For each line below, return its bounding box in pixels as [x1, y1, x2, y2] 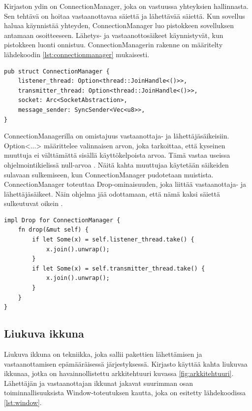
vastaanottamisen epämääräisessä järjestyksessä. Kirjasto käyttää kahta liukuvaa [4, 358, 248, 369]
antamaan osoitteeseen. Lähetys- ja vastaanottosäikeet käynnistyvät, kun [4, 30, 223, 40]
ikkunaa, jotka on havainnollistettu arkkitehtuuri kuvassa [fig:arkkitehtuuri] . [4, 368, 234, 378]
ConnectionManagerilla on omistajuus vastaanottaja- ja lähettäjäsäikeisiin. [4, 131, 229, 141]
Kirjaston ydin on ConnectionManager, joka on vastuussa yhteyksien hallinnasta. [4, 1, 249, 11]
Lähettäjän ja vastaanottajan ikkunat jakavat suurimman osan [4, 377, 193, 388]
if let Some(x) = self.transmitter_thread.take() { [32, 265, 205, 272]
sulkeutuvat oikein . [4, 198, 63, 208]
